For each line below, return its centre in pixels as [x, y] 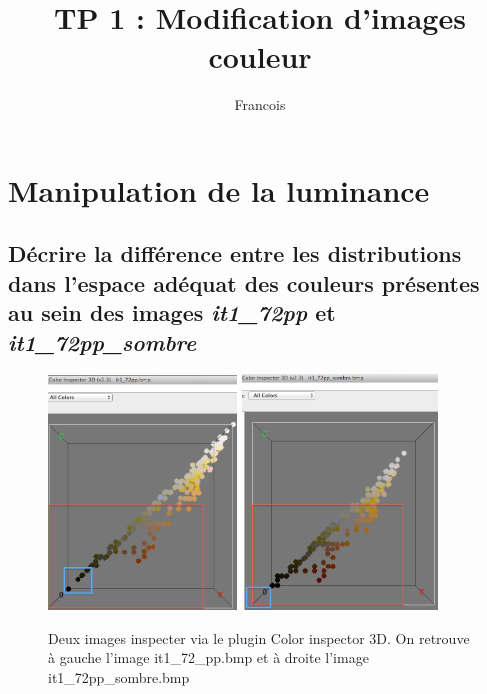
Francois [260, 104]
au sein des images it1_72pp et [172, 312]
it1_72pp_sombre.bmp [119, 676]
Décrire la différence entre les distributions [235, 253]
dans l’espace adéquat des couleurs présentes [244, 282]
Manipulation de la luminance [219, 189]
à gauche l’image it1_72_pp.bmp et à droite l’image [208, 657]
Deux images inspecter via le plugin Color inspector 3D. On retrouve [259, 637]
